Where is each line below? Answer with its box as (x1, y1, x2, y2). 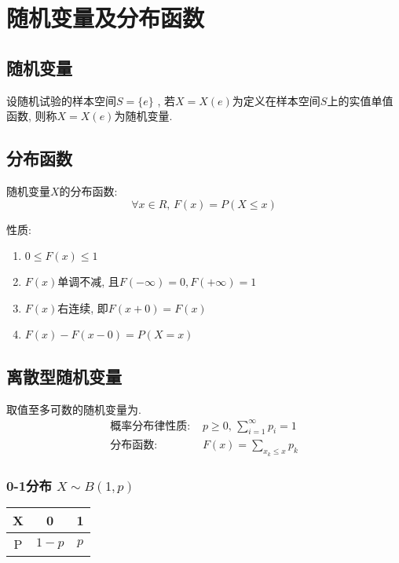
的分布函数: (59, 182, 118, 199)
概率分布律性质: (110, 420, 191, 432)
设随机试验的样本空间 (6, 92, 116, 108)
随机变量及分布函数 (6, 2, 205, 34)
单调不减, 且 (57, 273, 119, 290)
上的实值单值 (327, 92, 394, 108)
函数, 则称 (6, 108, 57, 124)
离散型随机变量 (6, 364, 122, 388)
